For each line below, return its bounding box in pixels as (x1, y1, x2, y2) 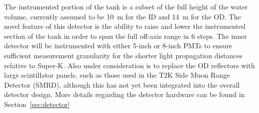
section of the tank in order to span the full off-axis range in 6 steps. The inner (4, 30, 247, 41)
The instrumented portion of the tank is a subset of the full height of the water (4, 1, 248, 11)
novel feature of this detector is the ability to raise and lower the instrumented (4, 21, 246, 31)
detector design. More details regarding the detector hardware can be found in (4, 89, 245, 100)
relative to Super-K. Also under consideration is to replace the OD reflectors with (4, 60, 255, 70)
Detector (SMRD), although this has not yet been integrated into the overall (4, 79, 240, 90)
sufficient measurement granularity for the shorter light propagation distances (4, 50, 242, 60)
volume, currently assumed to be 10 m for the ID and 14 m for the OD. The (4, 11, 241, 21)
